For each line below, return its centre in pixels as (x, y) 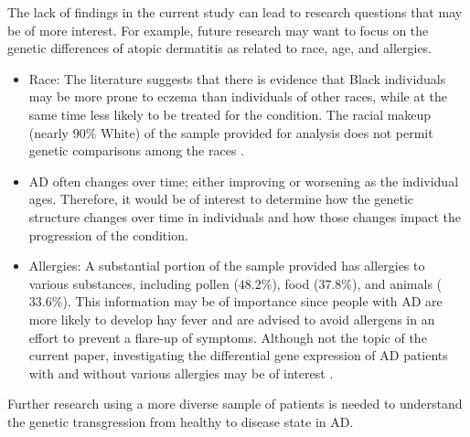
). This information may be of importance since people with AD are (252, 301)
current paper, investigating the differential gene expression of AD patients (238, 355)
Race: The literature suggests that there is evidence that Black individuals (237, 78)
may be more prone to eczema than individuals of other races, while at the (238, 96)
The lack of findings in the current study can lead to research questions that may (235, 12)
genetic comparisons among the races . (136, 150)
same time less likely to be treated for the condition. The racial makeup (230, 114)
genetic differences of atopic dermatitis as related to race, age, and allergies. (220, 48)
